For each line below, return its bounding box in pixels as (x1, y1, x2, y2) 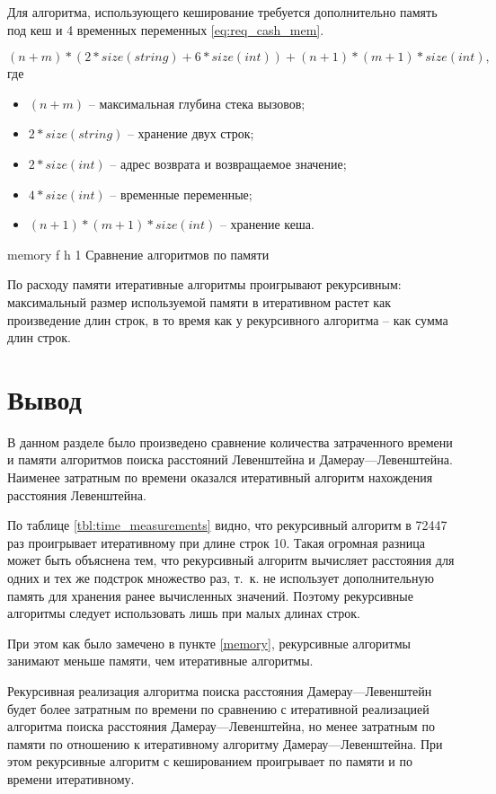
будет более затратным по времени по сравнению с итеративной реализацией (7, 699, 430, 718)
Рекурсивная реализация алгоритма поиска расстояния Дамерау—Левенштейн (7, 681, 432, 700)
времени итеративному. (7, 769, 135, 788)
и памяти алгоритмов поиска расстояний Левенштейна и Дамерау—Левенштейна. (7, 450, 453, 469)
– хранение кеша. (219, 215, 314, 234)
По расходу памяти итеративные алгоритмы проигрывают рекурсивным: (7, 275, 402, 294)
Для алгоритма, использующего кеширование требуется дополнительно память (7, 3, 438, 21)
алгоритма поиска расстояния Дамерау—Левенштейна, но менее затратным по (7, 717, 435, 736)
